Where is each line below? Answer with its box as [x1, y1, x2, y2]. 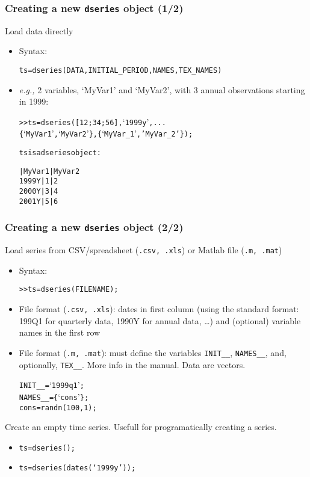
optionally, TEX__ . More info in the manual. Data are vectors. [19, 358, 246, 371]
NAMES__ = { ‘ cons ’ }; [19, 390, 89, 402]
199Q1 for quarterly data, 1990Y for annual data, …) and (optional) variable [19, 314, 301, 327]
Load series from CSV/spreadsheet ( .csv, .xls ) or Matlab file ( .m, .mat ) [5, 244, 282, 256]
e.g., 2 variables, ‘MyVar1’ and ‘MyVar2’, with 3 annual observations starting [19, 83, 305, 96]
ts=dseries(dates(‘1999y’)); [19, 464, 136, 473]
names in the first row [19, 326, 101, 339]
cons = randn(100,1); [19, 403, 97, 412]
